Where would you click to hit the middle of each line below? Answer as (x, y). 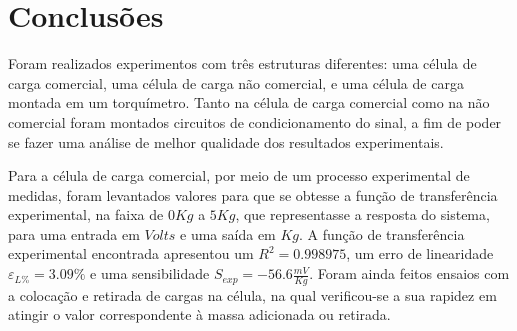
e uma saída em (228, 233)
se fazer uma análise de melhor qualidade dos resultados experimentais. (226, 141)
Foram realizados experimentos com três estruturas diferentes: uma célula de (242, 63)
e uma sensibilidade (150, 273)
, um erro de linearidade (420, 253)
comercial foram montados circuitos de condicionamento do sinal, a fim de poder (255, 121)
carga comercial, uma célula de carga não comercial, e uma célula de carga (236, 82)
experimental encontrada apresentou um (131, 253)
